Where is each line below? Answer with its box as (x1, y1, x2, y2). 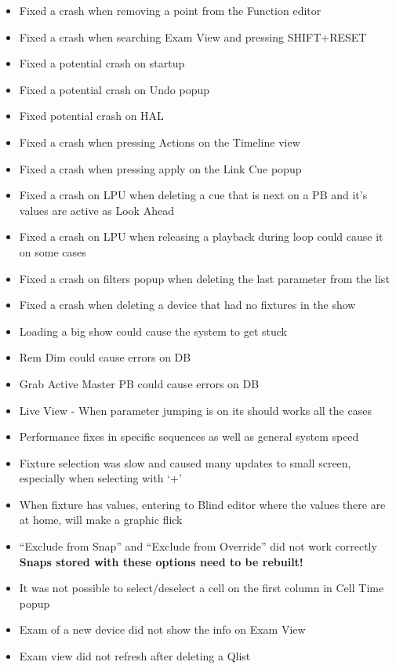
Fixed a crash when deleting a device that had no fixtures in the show (19, 296, 356, 313)
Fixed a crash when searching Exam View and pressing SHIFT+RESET (19, 28, 367, 45)
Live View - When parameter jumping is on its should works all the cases (19, 402, 372, 418)
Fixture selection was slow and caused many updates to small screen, (19, 454, 351, 471)
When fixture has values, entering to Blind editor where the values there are (19, 496, 386, 512)
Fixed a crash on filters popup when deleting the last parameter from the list (19, 270, 390, 286)
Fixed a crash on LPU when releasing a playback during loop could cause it (19, 228, 383, 245)
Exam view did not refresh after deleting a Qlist (19, 648, 251, 664)
